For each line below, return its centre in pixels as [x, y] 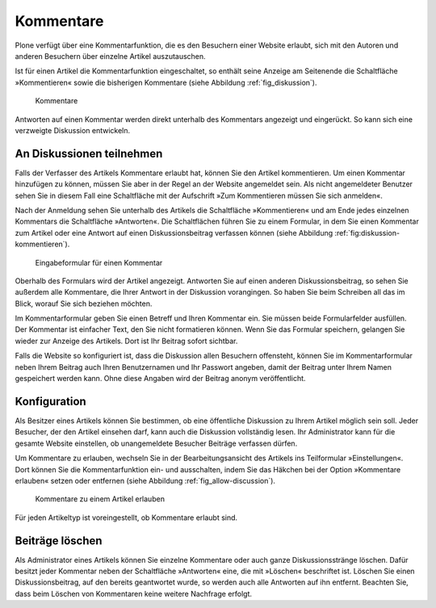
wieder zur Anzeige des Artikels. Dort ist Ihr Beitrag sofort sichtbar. [126, 341]
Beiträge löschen [59, 541]
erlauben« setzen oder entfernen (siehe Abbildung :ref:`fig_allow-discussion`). [145, 480]
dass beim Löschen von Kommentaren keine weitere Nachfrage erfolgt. [134, 593]
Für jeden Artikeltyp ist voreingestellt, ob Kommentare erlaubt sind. [126, 518]
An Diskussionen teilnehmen [89, 153]
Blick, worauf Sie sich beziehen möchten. [84, 304]
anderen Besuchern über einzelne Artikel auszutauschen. [110, 56]
